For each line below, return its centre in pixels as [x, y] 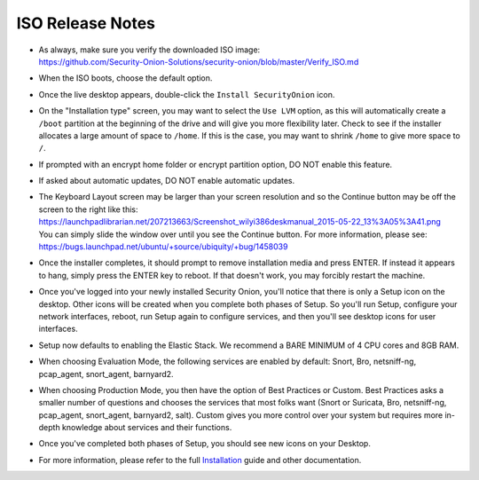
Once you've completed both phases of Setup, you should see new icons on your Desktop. [205, 444]
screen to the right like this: [88, 209]
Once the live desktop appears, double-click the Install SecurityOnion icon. [187, 94]
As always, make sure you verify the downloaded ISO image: [149, 50]
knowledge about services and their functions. [147, 428]
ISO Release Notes [86, 23]
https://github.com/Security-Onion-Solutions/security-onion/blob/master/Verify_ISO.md [199, 61]
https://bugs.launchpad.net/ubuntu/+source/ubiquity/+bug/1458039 [163, 247]
